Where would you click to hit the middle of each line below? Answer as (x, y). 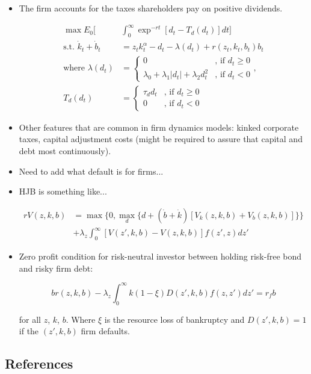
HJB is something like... (63, 191)
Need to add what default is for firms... (91, 171)
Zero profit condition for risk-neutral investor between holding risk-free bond (160, 256)
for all (30, 319)
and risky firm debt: (56, 268)
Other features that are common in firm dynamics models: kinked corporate (159, 127)
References (39, 363)
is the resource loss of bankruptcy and (174, 319)
